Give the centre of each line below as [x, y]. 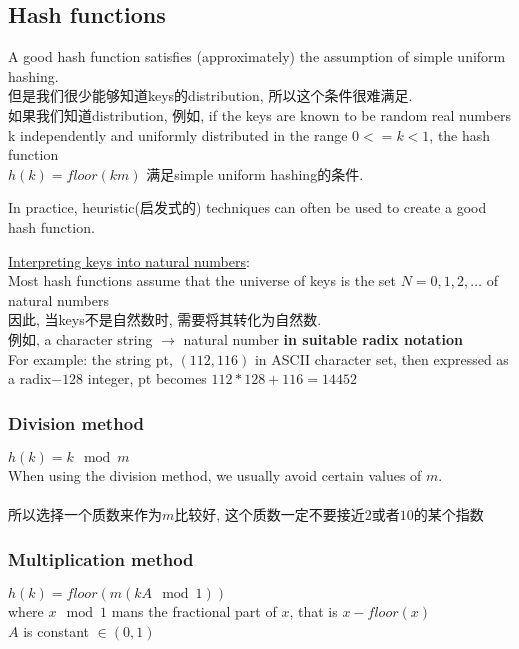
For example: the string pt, [90, 358]
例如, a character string [80, 338]
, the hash [460, 134]
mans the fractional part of [194, 610]
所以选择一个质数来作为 [85, 514]
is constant [56, 630]
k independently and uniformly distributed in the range [178, 134]
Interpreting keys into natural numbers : [129, 260]
